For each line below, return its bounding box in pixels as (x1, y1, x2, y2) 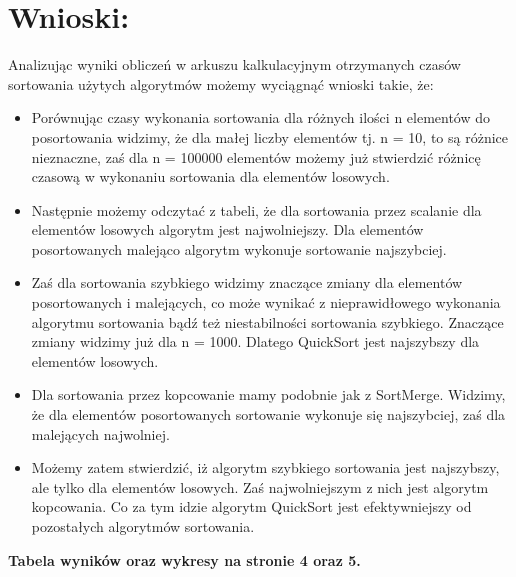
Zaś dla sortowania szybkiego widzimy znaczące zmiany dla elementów (31, 272, 463, 293)
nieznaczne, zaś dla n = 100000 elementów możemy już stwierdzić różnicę (31, 146, 481, 167)
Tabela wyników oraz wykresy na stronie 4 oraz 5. (8, 549, 361, 570)
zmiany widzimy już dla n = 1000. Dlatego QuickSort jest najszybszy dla (31, 331, 480, 352)
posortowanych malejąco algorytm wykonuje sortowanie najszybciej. (31, 238, 447, 259)
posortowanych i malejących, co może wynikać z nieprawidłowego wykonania (31, 292, 501, 313)
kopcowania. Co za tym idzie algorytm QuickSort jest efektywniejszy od (31, 496, 472, 517)
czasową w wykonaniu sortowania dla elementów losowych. (31, 166, 390, 187)
